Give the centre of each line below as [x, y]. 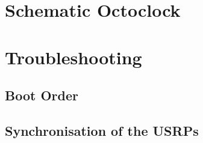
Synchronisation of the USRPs [102, 130]
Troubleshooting [73, 57]
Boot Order [42, 95]
